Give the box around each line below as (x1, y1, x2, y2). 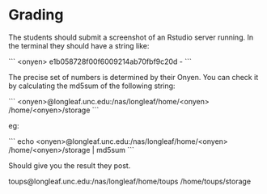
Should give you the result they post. (8, 160, 131, 171)
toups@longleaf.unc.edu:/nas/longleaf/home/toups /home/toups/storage (8, 176, 252, 186)
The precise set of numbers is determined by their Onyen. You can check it (8, 72, 259, 82)
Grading (8, 6, 64, 24)
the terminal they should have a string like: (8, 40, 150, 50)
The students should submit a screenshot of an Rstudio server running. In (8, 32, 253, 42)
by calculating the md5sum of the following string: (8, 81, 176, 91)
